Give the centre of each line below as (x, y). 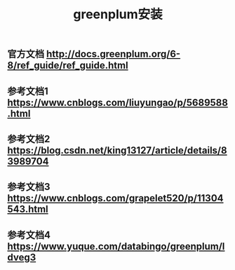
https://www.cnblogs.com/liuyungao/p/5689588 (117, 102)
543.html (28, 209)
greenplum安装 (118, 14)
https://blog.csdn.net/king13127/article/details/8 (117, 150)
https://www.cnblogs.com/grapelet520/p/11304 (115, 198)
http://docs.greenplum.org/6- (113, 54)
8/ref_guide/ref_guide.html (68, 66)
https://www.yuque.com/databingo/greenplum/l (116, 246)
